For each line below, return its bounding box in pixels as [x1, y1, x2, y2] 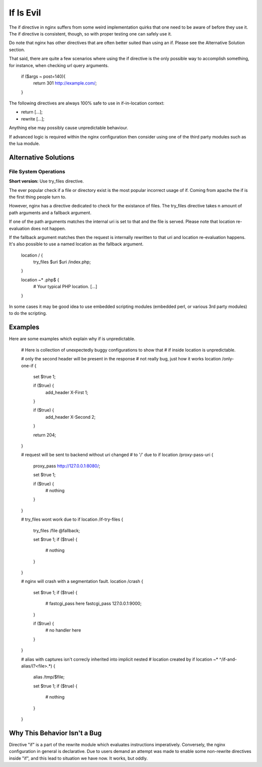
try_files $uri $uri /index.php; [33, 259, 91, 265]
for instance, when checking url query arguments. [9, 62, 109, 68]
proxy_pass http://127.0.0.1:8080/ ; [33, 463, 100, 469]
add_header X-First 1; [45, 389, 88, 395]
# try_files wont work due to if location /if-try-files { [21, 516, 124, 522]
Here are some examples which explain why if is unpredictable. [9, 336, 135, 342]
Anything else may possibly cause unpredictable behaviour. [9, 125, 129, 131]
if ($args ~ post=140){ [21, 73, 65, 79]
